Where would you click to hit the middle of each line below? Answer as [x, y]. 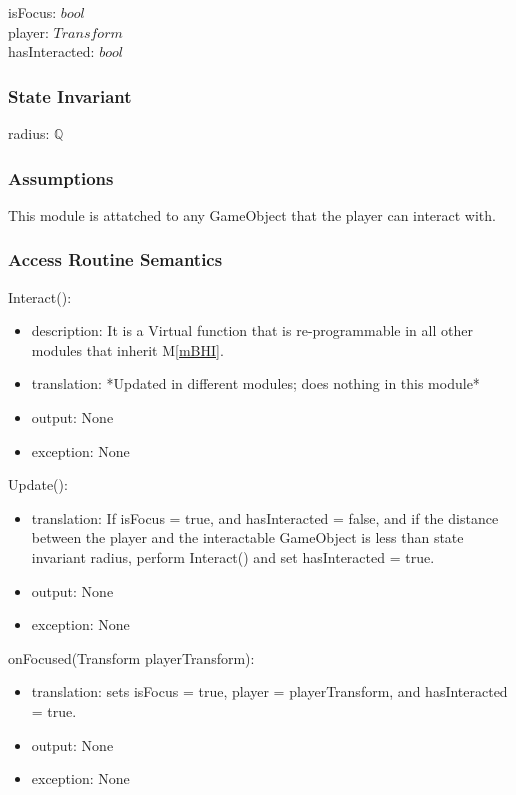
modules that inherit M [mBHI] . [127, 349]
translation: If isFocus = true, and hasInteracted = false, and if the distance [265, 517]
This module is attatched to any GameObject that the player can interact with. [252, 214]
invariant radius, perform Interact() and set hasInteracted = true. [233, 556]
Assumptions [61, 177]
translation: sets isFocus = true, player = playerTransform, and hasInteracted [269, 691]
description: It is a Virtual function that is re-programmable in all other [252, 330]
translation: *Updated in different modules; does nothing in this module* [255, 383]
